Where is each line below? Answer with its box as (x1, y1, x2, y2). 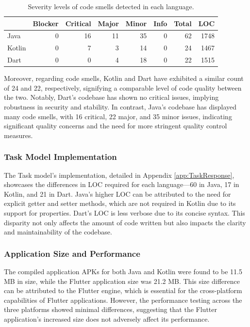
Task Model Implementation (4, 151, 117, 163)
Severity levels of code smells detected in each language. (28, 1, 194, 11)
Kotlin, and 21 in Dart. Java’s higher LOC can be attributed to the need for (4, 188, 231, 199)
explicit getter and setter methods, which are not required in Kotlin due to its (4, 198, 236, 208)
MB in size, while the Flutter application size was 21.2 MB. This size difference (4, 276, 240, 286)
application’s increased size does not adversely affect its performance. (4, 313, 210, 324)
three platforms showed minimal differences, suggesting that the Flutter (4, 304, 217, 314)
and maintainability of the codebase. (4, 227, 112, 237)
